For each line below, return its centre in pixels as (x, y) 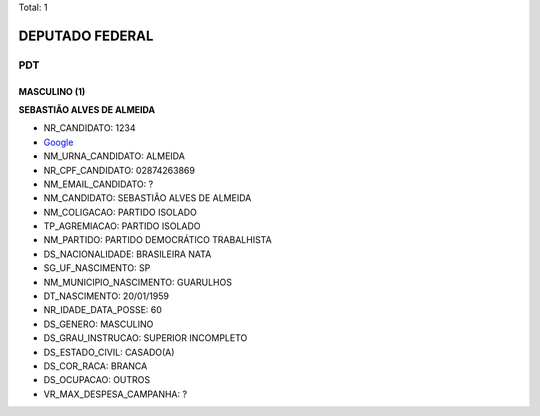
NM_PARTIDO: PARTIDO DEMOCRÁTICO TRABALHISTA (157, 240)
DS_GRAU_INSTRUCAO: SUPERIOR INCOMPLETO (145, 338)
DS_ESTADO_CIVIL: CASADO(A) (109, 352)
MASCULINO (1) (52, 91)
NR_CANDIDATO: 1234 (89, 128)
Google (58, 142)
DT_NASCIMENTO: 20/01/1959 (106, 296)
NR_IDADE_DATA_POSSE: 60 (102, 310)
